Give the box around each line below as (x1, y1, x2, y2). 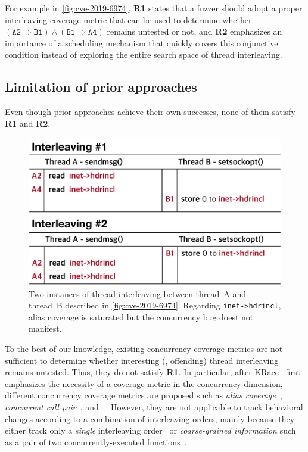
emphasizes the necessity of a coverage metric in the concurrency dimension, (5, 377, 283, 389)
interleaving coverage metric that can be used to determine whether (5, 13, 252, 26)
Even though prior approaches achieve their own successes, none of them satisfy (5, 105, 295, 118)
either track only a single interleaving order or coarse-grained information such (5, 424, 296, 437)
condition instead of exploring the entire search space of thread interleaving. (5, 48, 282, 61)
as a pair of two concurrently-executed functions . (5, 435, 187, 448)
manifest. (29, 322, 62, 335)
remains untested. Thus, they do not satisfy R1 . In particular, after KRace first (5, 366, 300, 378)
